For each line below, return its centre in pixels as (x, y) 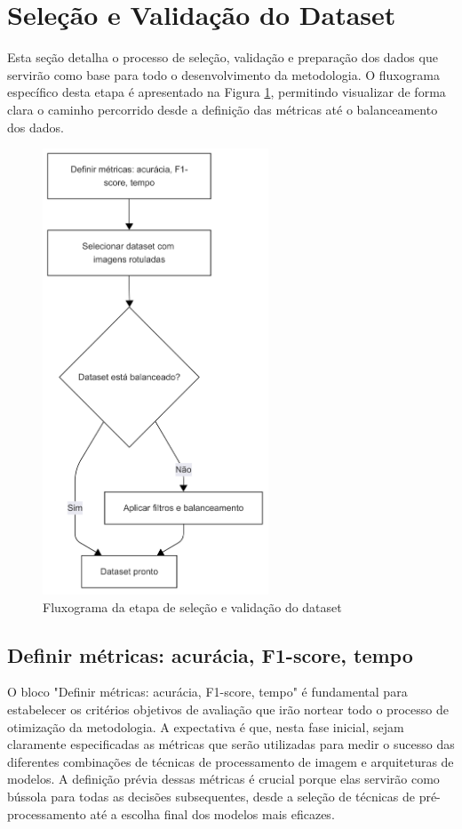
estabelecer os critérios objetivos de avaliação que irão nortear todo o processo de (228, 709)
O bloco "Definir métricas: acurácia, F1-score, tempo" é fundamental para (207, 692)
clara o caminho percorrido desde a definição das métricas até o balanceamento (223, 109)
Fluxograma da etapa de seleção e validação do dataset (192, 606)
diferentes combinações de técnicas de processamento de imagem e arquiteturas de (231, 761)
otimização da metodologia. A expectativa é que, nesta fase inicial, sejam (206, 726)
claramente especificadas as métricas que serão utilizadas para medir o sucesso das (231, 744)
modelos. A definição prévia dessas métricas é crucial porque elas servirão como (223, 779)
